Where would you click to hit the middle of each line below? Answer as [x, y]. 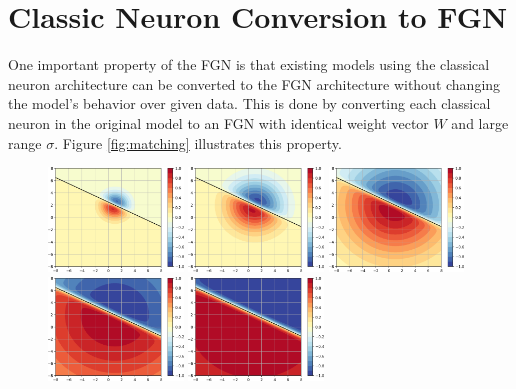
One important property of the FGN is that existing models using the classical [249, 64]
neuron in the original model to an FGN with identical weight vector [218, 122]
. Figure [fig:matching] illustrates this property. [198, 142]
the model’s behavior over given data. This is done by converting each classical [249, 103]
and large [480, 122]
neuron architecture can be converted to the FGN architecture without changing [254, 83]
